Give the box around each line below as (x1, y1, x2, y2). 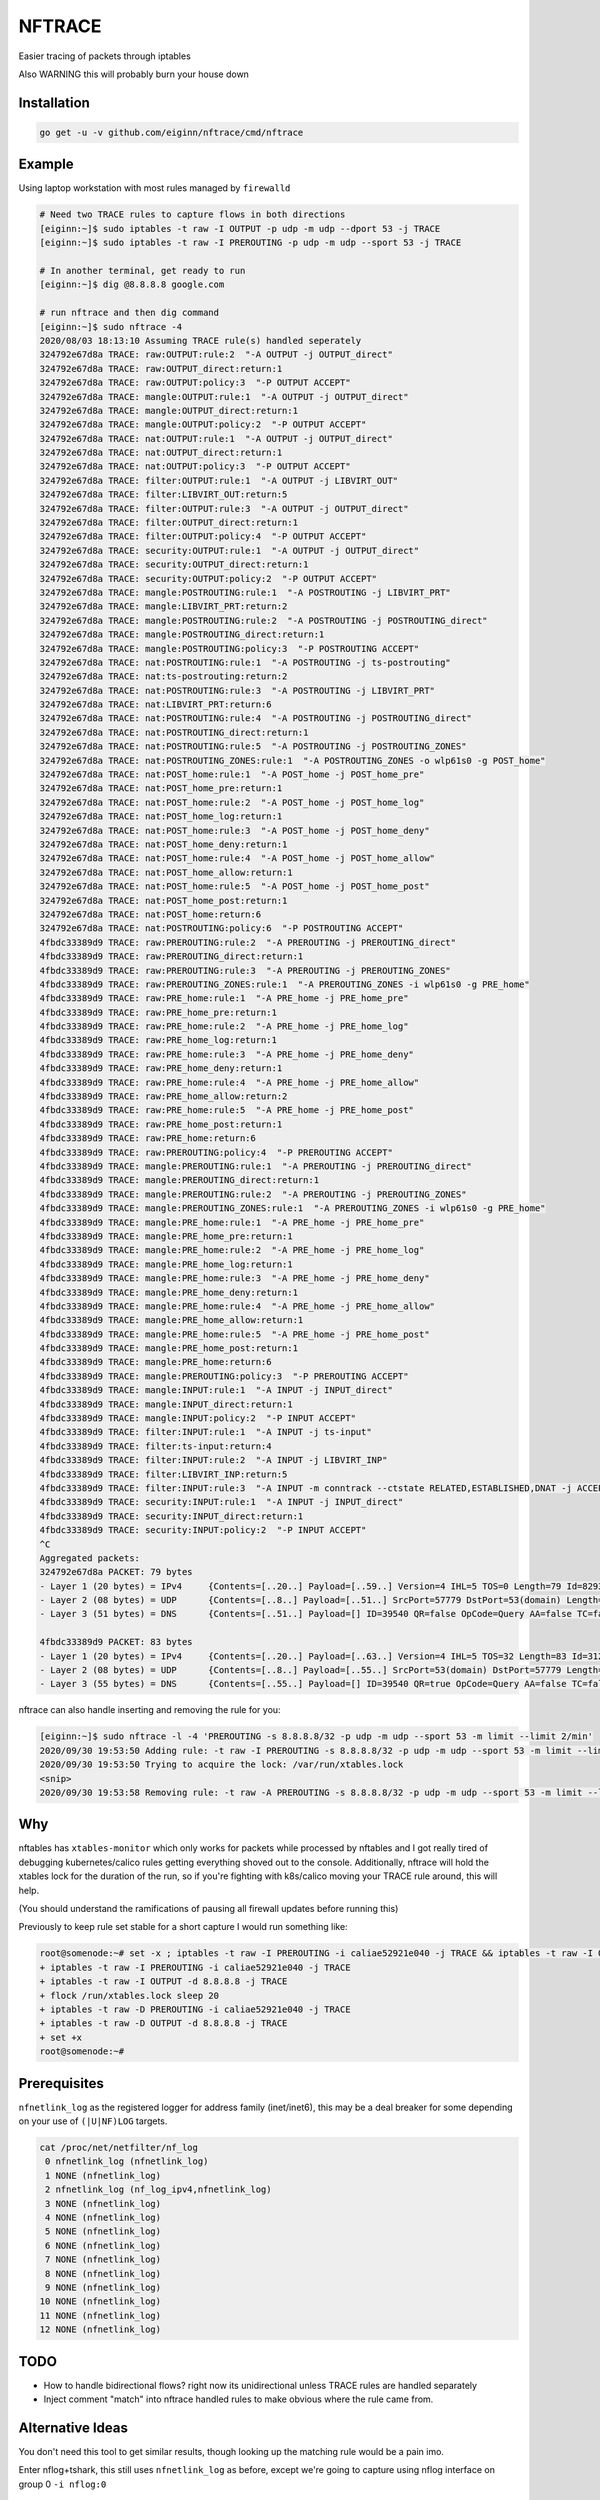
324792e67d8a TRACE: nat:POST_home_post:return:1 (39, 895, 288, 906)
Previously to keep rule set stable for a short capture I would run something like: (18, 1921, 349, 1933)
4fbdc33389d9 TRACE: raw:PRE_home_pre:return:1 (39, 1006, 277, 1018)
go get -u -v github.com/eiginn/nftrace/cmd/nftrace (39, 126, 304, 138)
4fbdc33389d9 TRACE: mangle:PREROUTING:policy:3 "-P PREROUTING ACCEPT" (39, 1370, 409, 1382)
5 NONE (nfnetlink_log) (45, 2226, 162, 2237)
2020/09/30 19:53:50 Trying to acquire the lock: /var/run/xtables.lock (39, 1759, 404, 1770)
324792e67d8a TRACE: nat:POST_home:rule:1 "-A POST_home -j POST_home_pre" (39, 769, 425, 780)
